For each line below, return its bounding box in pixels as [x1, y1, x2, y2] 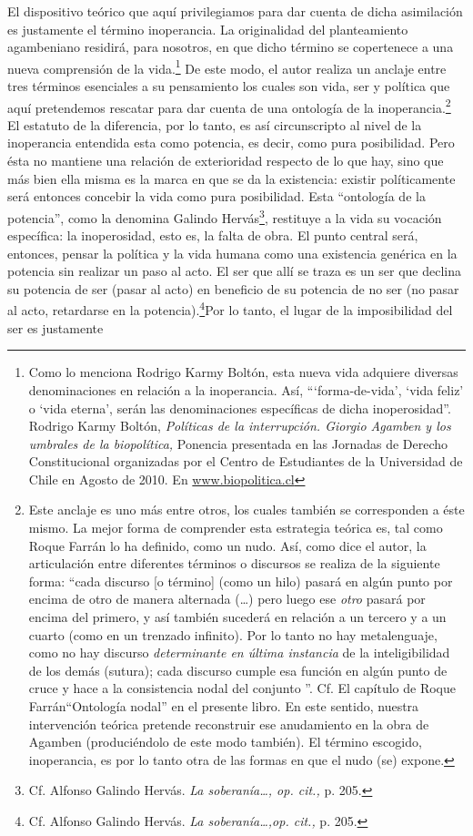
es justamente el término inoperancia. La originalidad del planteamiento [7, 19, 408, 38]
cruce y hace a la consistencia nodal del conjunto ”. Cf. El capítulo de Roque [28, 678, 456, 698]
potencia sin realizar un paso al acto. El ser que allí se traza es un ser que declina [7, 261, 461, 280]
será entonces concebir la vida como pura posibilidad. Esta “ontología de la [7, 187, 426, 206]
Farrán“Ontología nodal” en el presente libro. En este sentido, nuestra [28, 697, 419, 715]
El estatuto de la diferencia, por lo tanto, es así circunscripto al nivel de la [7, 115, 422, 134]
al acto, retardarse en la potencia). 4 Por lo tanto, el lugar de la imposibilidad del [7, 298, 453, 320]
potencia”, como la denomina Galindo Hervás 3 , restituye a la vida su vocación [7, 205, 442, 227]
